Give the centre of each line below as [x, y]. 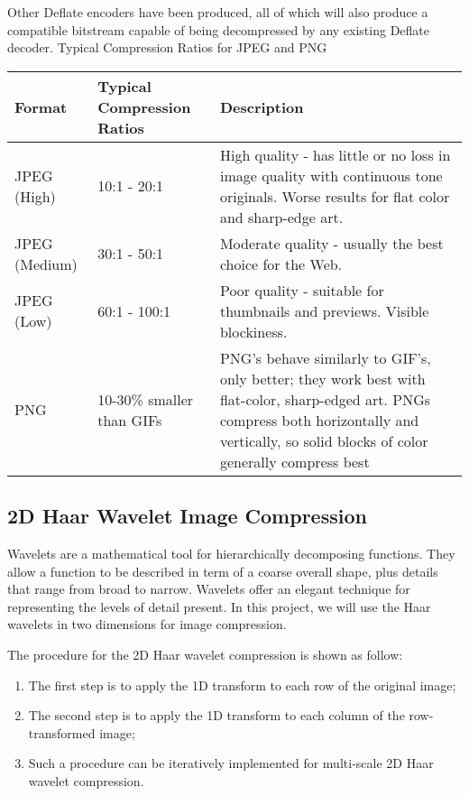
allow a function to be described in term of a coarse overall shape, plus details [223, 571]
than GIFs [130, 420]
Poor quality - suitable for [302, 290]
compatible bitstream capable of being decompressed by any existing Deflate [219, 29]
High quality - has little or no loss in [335, 154]
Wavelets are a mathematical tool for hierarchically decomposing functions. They [231, 553]
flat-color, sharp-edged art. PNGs [325, 399]
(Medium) [46, 264]
